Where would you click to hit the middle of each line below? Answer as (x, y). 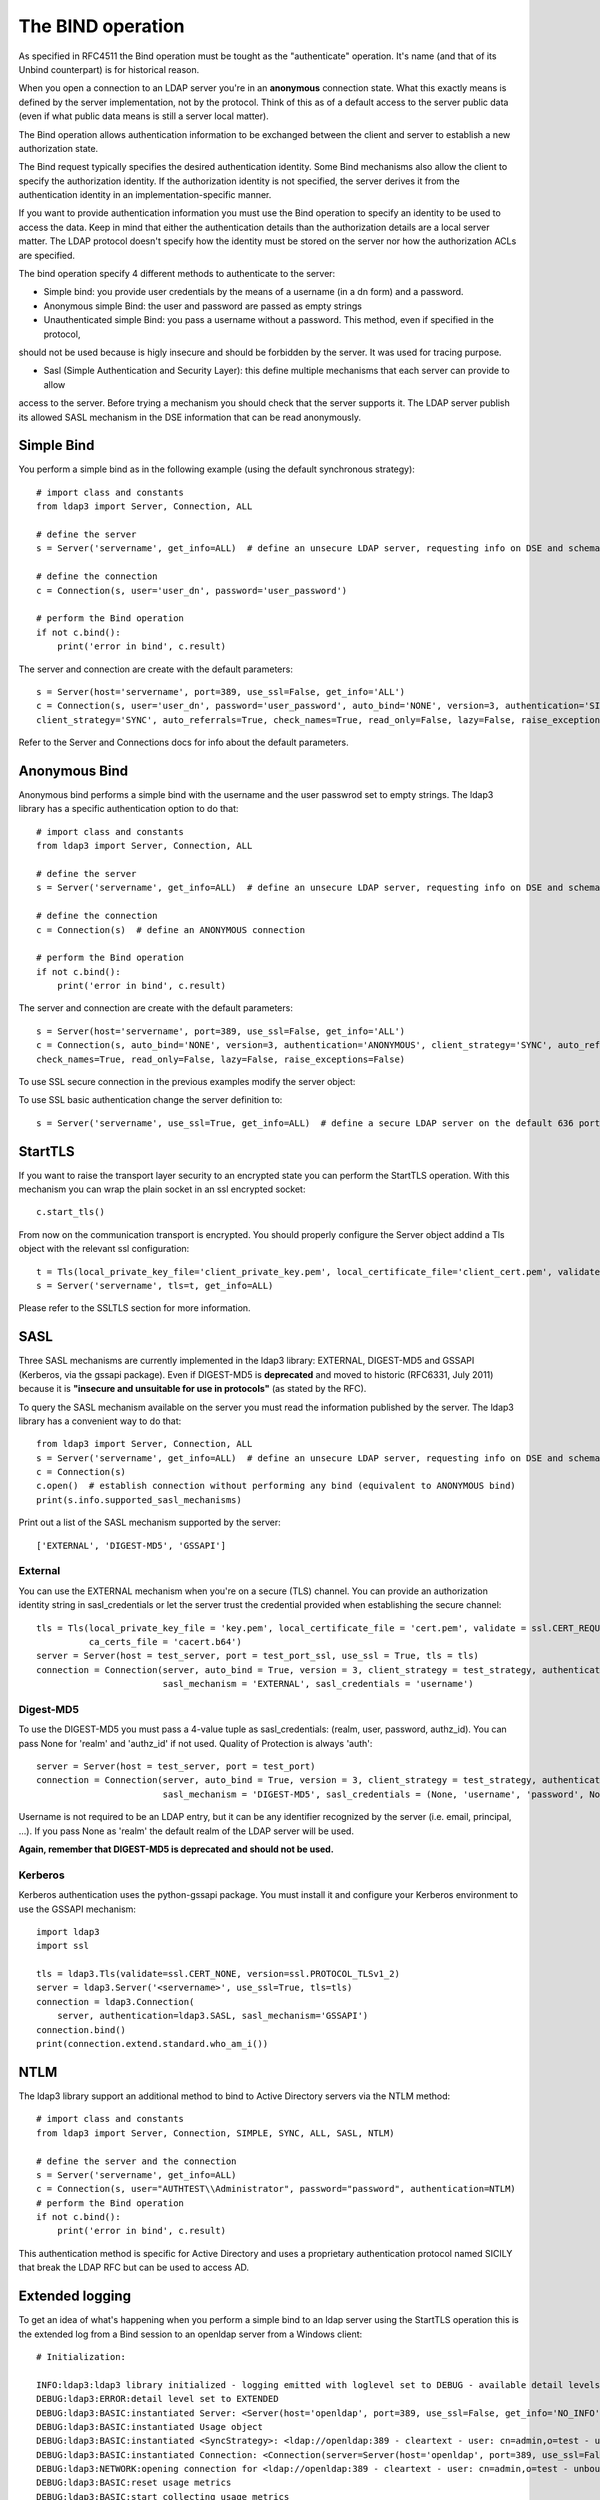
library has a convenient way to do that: (100, 1421)
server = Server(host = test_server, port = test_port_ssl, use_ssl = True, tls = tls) (258, 1656)
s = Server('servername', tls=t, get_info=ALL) (155, 1286)
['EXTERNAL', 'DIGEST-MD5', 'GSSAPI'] (131, 1545)
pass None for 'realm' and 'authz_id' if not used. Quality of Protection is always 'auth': (195, 1743)
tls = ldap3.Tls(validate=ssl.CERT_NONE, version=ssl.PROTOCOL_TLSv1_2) (218, 1974)
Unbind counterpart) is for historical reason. (109, 69)
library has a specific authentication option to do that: (128, 809)
